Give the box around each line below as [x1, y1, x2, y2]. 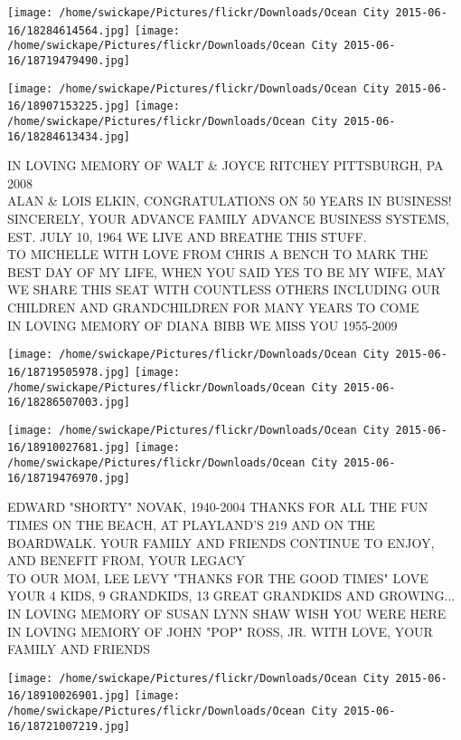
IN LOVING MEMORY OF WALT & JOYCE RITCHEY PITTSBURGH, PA [7, 156, 444, 175]
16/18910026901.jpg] [7, 689, 131, 703]
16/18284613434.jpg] [7, 130, 131, 143]
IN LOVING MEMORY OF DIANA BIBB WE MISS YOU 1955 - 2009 [7, 315, 398, 334]
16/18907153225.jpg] [7, 100, 131, 113]
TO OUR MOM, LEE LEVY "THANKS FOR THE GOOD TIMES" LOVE [7, 568, 428, 587]
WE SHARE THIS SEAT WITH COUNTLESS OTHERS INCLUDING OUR [7, 280, 441, 299]
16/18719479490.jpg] [7, 53, 131, 67]
